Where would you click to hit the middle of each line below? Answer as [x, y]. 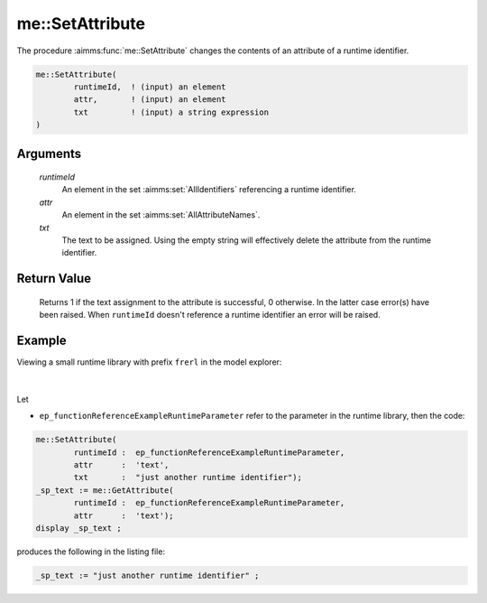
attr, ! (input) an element [150, 100]
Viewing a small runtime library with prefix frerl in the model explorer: [149, 362]
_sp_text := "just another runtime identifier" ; [147, 575]
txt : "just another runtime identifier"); [188, 478]
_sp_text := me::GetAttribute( [105, 490]
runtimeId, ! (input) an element [150, 87]
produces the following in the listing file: [91, 552]
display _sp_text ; [78, 529]
